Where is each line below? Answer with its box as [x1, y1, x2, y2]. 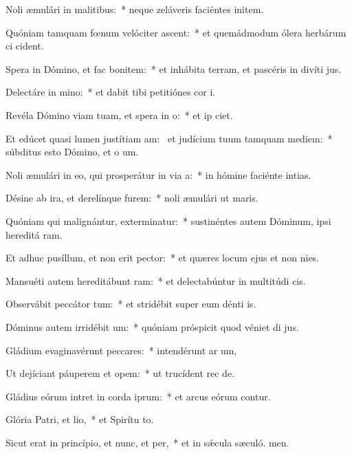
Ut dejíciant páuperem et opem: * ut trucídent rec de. [5, 366, 235, 380]
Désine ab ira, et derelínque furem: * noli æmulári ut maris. [5, 191, 258, 205]
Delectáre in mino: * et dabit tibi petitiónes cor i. [5, 85, 216, 99]
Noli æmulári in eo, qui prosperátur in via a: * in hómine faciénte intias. [5, 167, 311, 182]
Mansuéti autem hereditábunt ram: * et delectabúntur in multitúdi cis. [5, 273, 306, 288]
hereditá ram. [5, 227, 63, 241]
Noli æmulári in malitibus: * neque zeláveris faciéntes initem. [5, 2, 264, 16]
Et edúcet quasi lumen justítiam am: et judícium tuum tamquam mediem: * [5, 131, 333, 145]
